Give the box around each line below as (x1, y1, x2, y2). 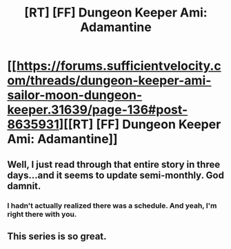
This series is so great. (7, 230, 107, 242)
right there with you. (7, 209, 77, 219)
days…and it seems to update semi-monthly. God (7, 169, 224, 181)
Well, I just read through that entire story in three (7, 158, 221, 170)
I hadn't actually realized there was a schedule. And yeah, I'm (7, 201, 217, 210)
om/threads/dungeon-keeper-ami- (7, 73, 212, 89)
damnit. (7, 180, 41, 192)
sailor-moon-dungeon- (7, 87, 143, 103)
